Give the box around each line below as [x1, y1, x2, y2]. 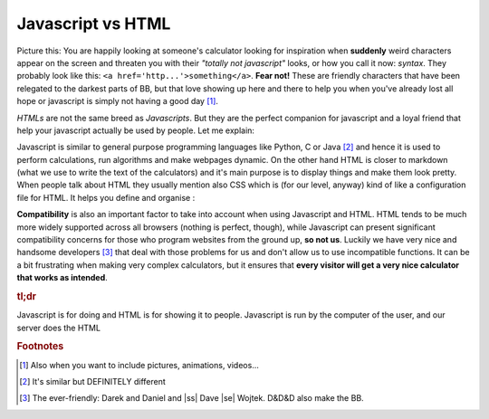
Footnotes [16, 340, 64, 353]
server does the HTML [16, 322, 101, 333]
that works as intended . [16, 272, 108, 283]
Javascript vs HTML [16, 14, 171, 33]
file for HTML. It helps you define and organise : [16, 192, 196, 203]
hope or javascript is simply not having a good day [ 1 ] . [16, 96, 219, 107]
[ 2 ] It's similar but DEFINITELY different [19, 376, 167, 387]
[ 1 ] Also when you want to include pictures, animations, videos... [19, 359, 260, 370]
